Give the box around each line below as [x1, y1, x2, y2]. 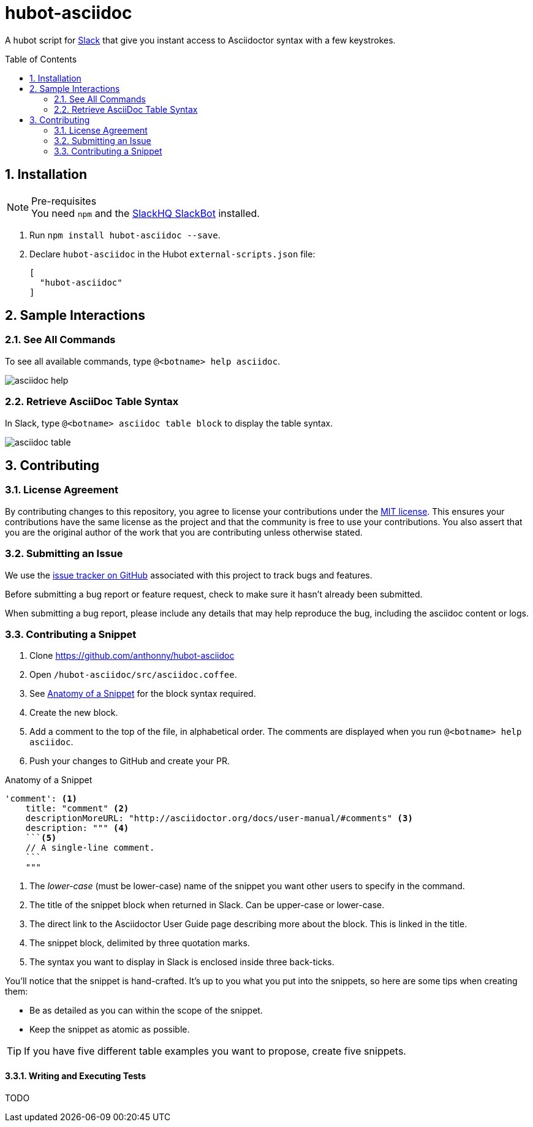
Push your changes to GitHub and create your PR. [29, 756, 230, 767]
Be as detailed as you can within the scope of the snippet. [29, 1005, 263, 1016]
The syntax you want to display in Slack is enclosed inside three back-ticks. [29, 957, 335, 968]
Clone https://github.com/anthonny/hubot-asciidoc [29, 650, 235, 661]
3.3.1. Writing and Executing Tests [5, 1070, 146, 1081]
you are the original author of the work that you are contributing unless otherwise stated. [5, 526, 363, 537]
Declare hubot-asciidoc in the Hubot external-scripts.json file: [29, 248, 316, 259]
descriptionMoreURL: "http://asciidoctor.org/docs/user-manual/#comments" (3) [25, 813, 413, 824]
